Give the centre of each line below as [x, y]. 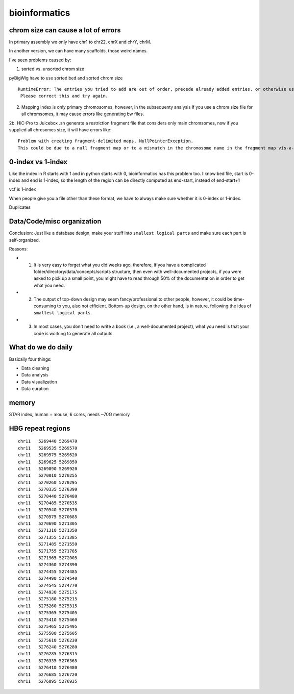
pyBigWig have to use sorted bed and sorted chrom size [66, 78]
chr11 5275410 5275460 [48, 620]
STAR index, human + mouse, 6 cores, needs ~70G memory [69, 414]
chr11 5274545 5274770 [48, 585]
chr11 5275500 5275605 [48, 633]
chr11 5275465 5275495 [48, 626]
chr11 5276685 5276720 [48, 674]
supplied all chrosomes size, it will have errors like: [60, 129]
